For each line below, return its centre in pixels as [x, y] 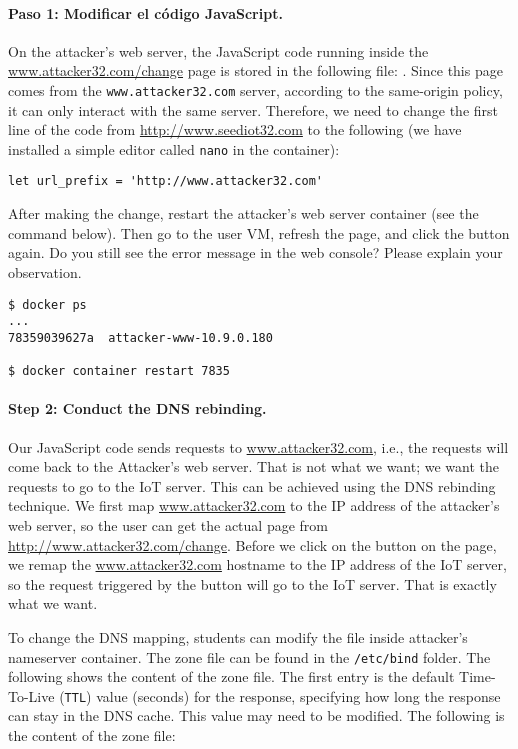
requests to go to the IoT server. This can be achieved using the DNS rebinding [252, 485]
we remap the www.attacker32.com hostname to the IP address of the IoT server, [257, 564]
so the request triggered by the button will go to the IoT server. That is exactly [252, 583]
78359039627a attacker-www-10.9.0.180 [140, 337]
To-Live [31, 695]
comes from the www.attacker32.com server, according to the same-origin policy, [255, 89]
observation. [45, 271]
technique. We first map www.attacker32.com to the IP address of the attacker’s [254, 505]
